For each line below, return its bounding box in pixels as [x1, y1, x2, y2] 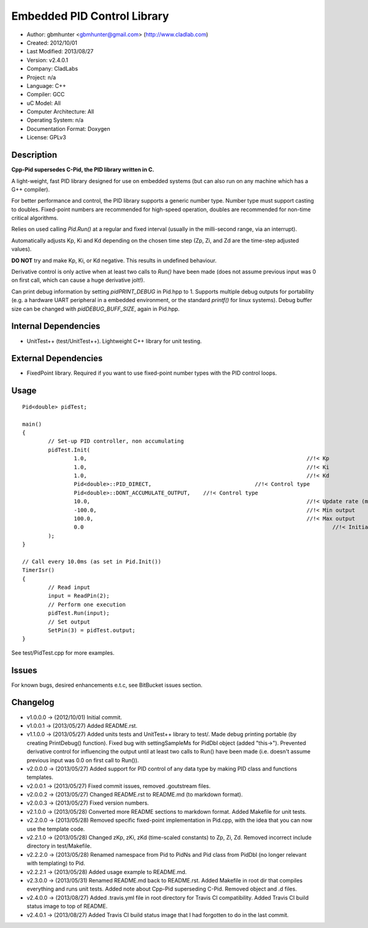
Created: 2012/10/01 [26, 39, 78, 46]
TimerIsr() [22, 567, 55, 574]
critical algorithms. [11, 214, 58, 222]
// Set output [48, 618, 91, 625]
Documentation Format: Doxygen [26, 125, 110, 132]
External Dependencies [11, 353, 103, 364]
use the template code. [26, 825, 85, 832]
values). [11, 246, 32, 253]
